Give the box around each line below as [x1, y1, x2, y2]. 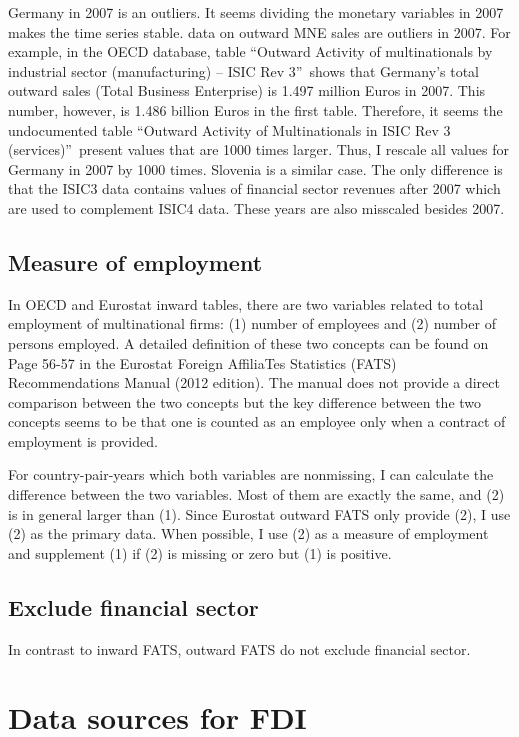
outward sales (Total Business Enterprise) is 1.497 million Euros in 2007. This [8, 80, 486, 101]
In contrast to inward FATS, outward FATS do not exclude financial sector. [8, 638, 471, 659]
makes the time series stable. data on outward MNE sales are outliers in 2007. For [8, 21, 511, 42]
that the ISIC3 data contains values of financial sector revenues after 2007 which [8, 178, 501, 199]
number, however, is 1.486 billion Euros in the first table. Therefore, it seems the [8, 99, 503, 120]
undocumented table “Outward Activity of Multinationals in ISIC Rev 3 [8, 119, 451, 140]
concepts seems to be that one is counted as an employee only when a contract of [8, 411, 506, 432]
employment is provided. [8, 430, 158, 451]
